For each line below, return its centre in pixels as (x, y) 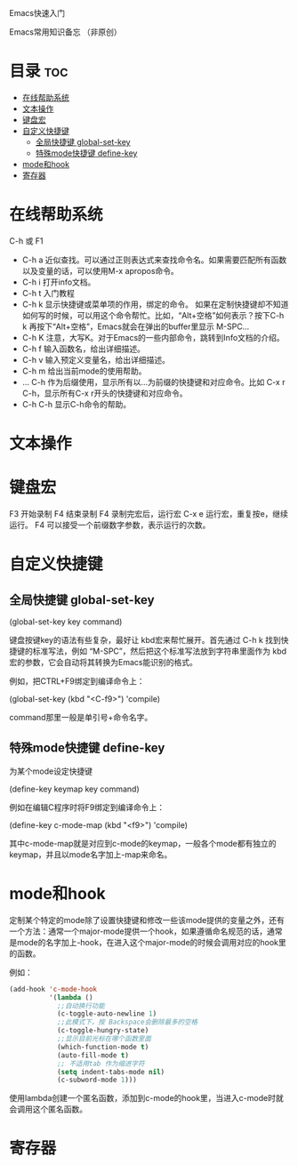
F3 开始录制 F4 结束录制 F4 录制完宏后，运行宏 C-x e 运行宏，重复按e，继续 (149, 514)
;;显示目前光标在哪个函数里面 (104, 1039)
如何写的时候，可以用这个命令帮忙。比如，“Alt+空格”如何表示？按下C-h (153, 315)
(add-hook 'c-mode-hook (53, 989)
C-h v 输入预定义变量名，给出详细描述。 (96, 359)
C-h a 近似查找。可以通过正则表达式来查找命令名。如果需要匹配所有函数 (154, 260)
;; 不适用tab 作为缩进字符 (101, 1064)
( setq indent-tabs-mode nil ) (111, 1072)
